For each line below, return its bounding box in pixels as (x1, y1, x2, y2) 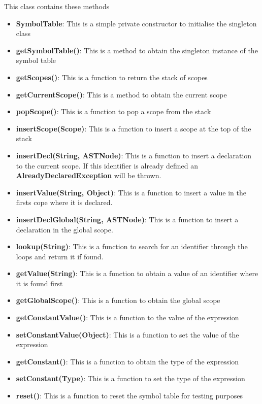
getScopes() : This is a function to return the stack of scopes (16, 72, 208, 82)
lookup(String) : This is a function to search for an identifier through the (16, 241, 248, 252)
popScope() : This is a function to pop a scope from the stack (16, 106, 211, 117)
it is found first (16, 278, 63, 288)
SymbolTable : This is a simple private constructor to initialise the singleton (16, 18, 257, 28)
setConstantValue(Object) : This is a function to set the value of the (16, 329, 239, 340)
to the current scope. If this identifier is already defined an (16, 160, 198, 171)
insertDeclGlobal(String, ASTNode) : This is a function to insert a (16, 214, 239, 224)
